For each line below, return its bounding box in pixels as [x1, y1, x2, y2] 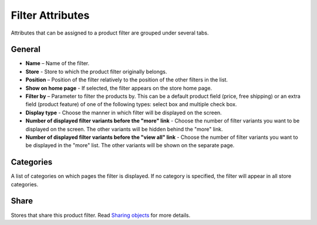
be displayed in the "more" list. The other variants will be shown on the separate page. [25, 142, 235, 149]
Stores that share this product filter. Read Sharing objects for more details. [11, 212, 191, 219]
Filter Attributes [11, 9, 90, 22]
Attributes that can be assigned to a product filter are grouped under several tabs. [11, 29, 209, 36]
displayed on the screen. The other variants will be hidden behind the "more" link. [25, 125, 223, 132]
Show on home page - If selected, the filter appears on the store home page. [25, 84, 213, 91]
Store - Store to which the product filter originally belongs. [25, 68, 167, 75]
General [11, 45, 41, 54]
